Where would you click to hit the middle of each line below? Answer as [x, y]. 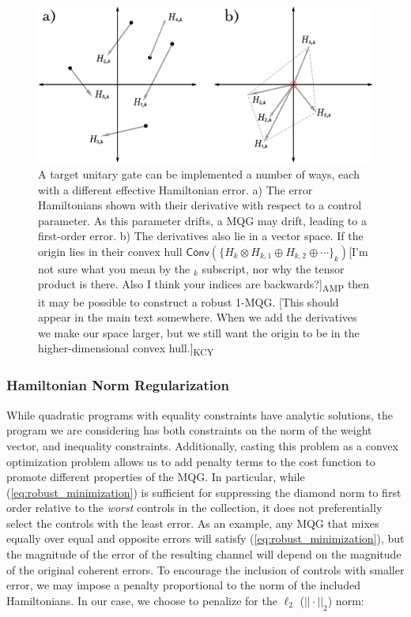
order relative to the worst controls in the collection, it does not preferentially [194, 508]
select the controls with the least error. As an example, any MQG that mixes [193, 523]
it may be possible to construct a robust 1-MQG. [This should [189, 301]
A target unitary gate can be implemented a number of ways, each [199, 173]
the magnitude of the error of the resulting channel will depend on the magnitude [204, 554]
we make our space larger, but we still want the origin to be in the [199, 332]
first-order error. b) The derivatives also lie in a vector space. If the [201, 236]
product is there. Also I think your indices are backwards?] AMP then [204, 285]
